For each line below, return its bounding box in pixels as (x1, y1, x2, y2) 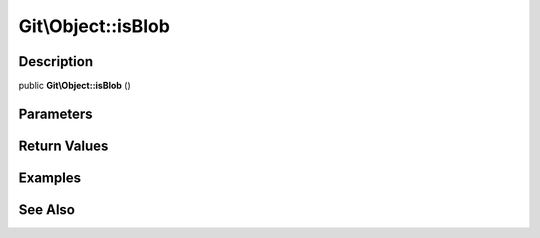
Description (18, 53, 94, 70)
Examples (18, 169, 82, 186)
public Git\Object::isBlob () (18, 80, 132, 92)
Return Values (18, 137, 109, 154)
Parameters (18, 105, 93, 122)
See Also (18, 201, 75, 218)
